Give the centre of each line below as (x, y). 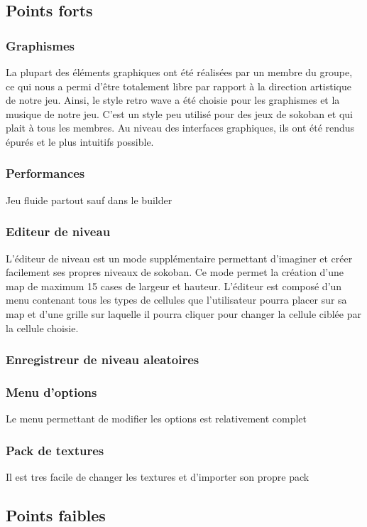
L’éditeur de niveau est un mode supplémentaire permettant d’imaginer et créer (179, 258)
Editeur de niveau (58, 231)
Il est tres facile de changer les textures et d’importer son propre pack (158, 477)
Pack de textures (55, 450)
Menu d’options (51, 392)
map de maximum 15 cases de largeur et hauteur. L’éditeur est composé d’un (174, 286)
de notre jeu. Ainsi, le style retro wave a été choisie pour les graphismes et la (173, 100)
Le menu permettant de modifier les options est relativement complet (156, 419)
